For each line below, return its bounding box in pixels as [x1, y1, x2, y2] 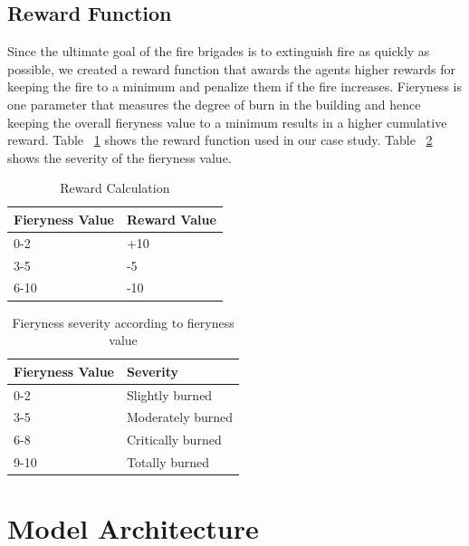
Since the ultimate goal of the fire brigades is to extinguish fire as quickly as [7, 42, 430, 61]
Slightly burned [126, 385, 213, 404]
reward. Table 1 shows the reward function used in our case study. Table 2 [7, 130, 433, 149]
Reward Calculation [60, 178, 170, 197]
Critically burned [126, 430, 222, 449]
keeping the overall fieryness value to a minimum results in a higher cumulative [7, 112, 447, 131]
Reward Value [126, 209, 216, 228]
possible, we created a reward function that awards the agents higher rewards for [7, 59, 455, 78]
